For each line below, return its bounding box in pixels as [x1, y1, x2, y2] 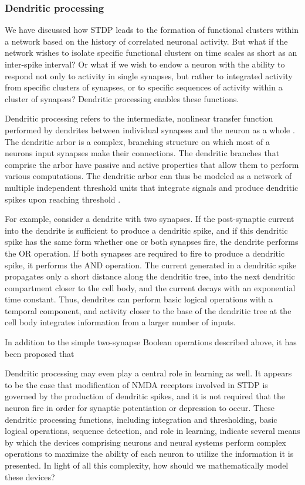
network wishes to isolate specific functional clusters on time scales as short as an [5, 46, 297, 59]
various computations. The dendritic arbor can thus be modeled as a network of [5, 170, 292, 182]
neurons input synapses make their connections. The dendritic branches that [5, 147, 280, 159]
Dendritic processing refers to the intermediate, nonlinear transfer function [5, 112, 273, 124]
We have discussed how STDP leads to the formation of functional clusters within [5, 23, 299, 36]
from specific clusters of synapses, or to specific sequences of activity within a [5, 81, 283, 93]
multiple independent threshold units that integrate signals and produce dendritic [5, 181, 299, 193]
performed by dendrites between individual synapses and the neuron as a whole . [5, 123, 295, 136]
